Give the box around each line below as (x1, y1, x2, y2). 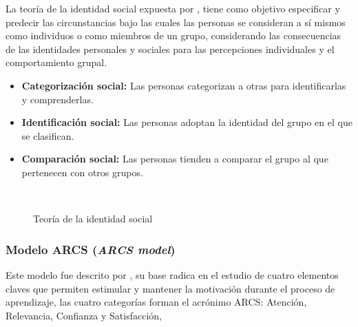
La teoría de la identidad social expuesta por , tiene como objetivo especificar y (6, 1, 340, 15)
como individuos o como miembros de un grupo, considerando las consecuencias (6, 28, 341, 43)
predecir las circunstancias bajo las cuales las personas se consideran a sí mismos (6, 14, 346, 29)
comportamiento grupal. (6, 55, 107, 70)
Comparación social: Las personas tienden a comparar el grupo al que (21, 151, 328, 166)
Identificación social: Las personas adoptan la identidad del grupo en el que (21, 115, 352, 129)
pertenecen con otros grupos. (21, 165, 143, 179)
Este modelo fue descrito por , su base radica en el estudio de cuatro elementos (6, 267, 339, 282)
